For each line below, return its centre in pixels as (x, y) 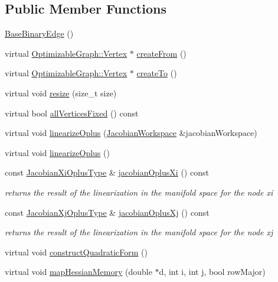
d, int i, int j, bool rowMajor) (212, 272)
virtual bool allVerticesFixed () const (72, 113)
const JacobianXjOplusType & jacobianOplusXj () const (107, 212)
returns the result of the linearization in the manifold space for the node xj (139, 232)
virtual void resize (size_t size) (61, 93)
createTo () (157, 73)
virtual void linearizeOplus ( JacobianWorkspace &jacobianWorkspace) (131, 133)
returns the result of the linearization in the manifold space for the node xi (139, 192)
